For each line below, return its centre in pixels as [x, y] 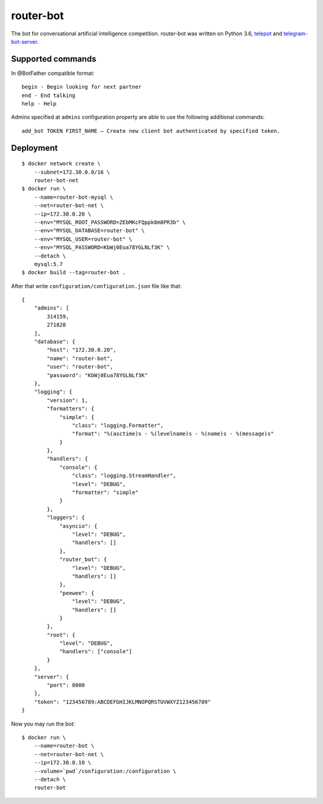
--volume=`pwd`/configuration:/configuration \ [105, 771]
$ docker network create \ [61, 164]
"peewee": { [77, 593]
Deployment [34, 148]
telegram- [295, 34]
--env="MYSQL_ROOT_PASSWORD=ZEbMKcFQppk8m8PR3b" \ [110, 222]
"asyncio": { [79, 526]
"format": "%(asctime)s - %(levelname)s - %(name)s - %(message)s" [173, 434]
